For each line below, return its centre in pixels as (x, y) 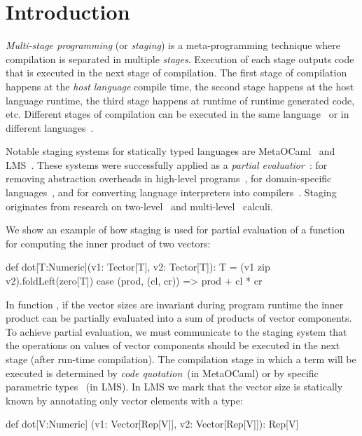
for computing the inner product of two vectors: (108, 243)
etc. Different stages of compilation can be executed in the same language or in (177, 114)
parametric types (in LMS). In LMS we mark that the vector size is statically (174, 387)
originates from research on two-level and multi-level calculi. (139, 206)
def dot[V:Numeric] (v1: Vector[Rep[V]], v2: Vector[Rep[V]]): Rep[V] (152, 424)
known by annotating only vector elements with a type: (124, 400)
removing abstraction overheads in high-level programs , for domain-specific (169, 178)
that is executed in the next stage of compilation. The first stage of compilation (176, 73)
